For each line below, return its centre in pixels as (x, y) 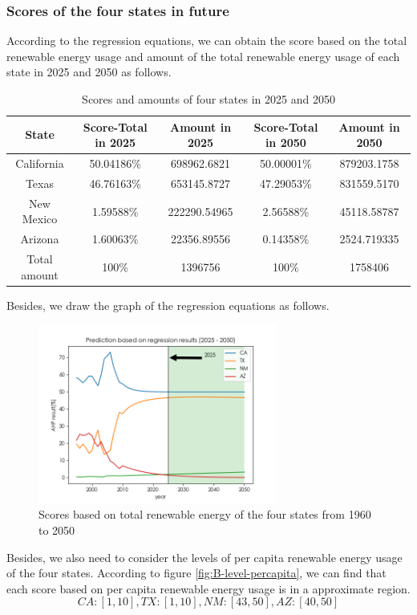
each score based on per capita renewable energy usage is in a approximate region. (208, 588)
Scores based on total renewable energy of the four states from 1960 (205, 514)
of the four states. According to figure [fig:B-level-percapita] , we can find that (196, 573)
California (40, 163)
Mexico (40, 219)
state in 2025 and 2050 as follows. (89, 72)
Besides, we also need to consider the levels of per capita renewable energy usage (204, 557)
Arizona (40, 239)
